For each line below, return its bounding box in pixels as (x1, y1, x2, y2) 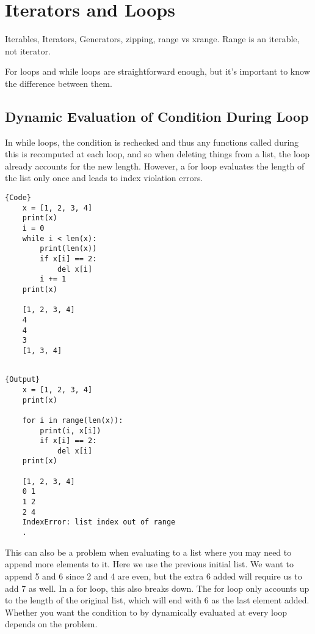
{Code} (5, 193, 31, 203)
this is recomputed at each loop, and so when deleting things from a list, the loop (5, 147, 310, 160)
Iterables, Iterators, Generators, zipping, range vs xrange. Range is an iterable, (5, 32, 300, 45)
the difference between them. (5, 76, 112, 89)
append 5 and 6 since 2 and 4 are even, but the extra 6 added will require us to (5, 569, 302, 582)
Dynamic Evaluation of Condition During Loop (5, 106, 309, 125)
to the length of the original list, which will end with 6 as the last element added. (5, 594, 310, 606)
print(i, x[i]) (40, 426, 101, 435)
